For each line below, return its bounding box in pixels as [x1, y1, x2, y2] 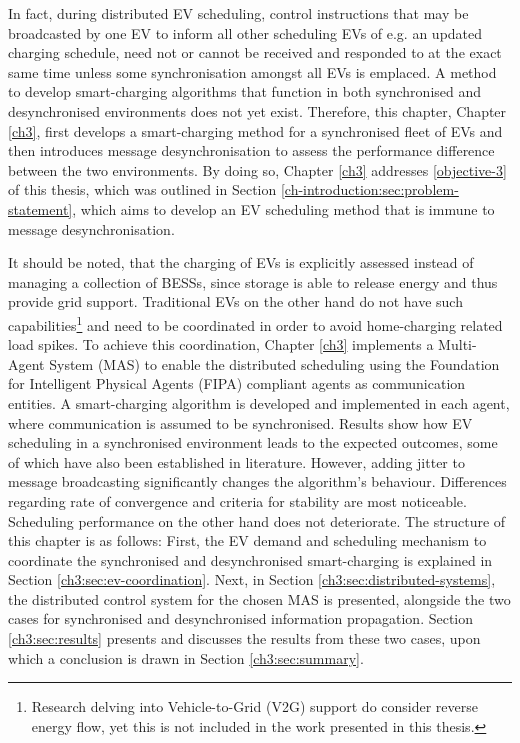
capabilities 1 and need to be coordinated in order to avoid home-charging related [8, 311, 503, 335]
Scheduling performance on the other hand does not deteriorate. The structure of [8, 510, 506, 531]
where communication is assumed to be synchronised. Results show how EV [8, 412, 473, 433]
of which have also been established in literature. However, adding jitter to [8, 451, 465, 472]
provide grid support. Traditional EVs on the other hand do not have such [8, 291, 463, 312]
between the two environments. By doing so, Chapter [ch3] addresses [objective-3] [8, 159, 507, 180]
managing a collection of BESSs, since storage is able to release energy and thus [8, 271, 498, 292]
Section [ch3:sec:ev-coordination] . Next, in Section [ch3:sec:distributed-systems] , [8, 569, 496, 590]
